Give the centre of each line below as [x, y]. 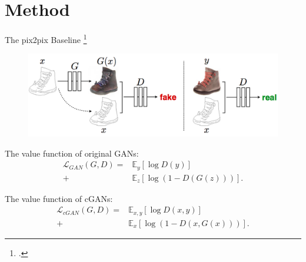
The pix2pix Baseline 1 [46, 39]
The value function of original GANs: [72, 153]
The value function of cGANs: [59, 198]
